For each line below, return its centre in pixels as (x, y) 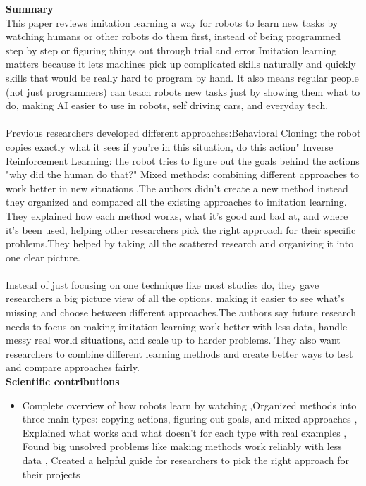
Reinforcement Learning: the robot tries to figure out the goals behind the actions (183, 160)
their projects (51, 474)
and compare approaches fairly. (73, 367)
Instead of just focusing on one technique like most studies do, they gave (163, 284)
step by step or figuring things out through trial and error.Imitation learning (171, 50)
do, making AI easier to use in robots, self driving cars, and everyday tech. (167, 105)
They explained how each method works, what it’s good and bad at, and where (177, 215)
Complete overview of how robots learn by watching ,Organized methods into (189, 405)
